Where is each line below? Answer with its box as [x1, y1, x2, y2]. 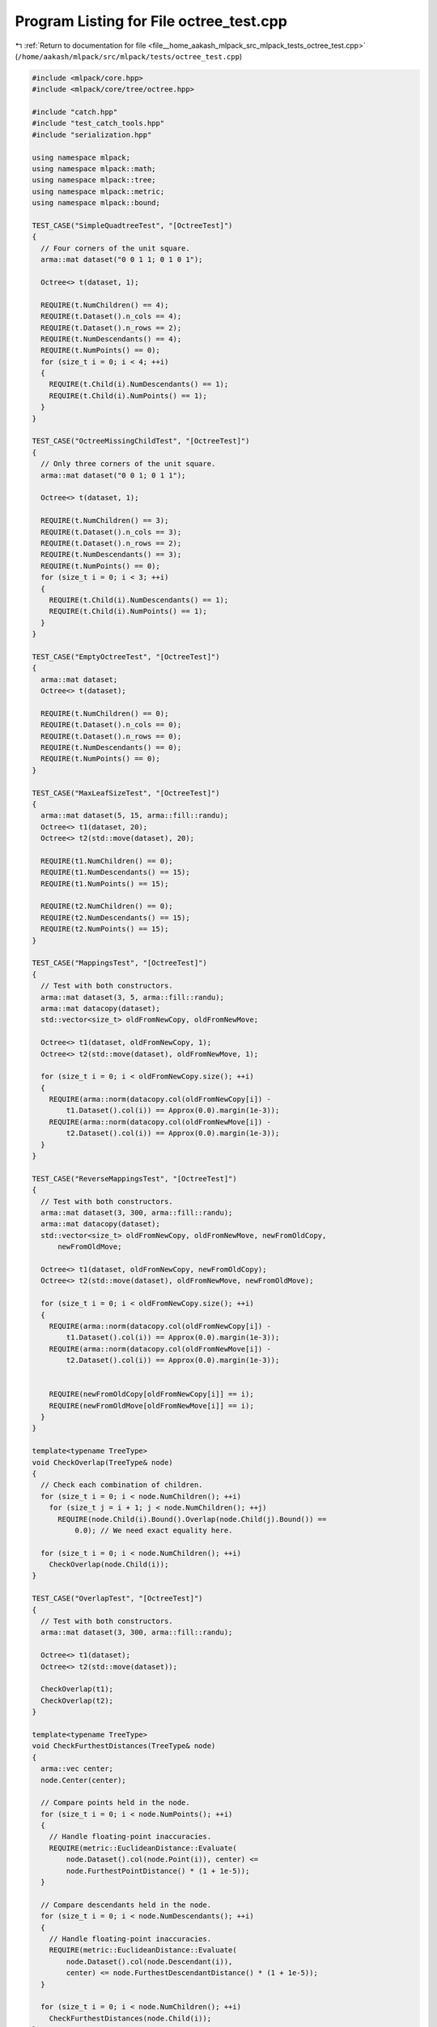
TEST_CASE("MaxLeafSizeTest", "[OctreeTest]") [32, 788, 220, 798]
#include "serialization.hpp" [32, 130, 152, 139]
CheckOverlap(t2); [40, 1695, 113, 1705]
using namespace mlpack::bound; [32, 199, 161, 208]
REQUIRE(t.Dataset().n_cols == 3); [40, 527, 182, 537]
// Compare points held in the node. [40, 1798, 190, 1807]
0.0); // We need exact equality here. [74, 1525, 233, 1535]
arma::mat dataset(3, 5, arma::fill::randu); [40, 992, 224, 1001]
